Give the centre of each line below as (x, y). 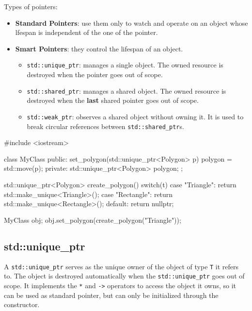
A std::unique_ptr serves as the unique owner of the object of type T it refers (121, 266)
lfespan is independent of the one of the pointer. (87, 32)
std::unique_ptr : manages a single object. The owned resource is (125, 65)
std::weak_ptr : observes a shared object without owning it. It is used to (135, 116)
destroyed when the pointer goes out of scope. (95, 74)
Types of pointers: (31, 6)
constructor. (22, 304)
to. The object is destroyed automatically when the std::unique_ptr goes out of (124, 276)
